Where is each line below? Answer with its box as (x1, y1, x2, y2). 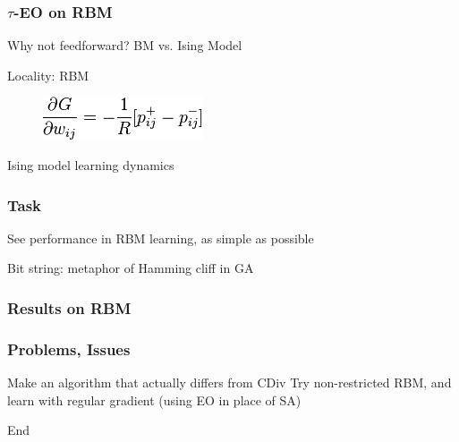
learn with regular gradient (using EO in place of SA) (7, 390, 302, 409)
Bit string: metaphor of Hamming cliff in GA (7, 259, 254, 277)
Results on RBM (7, 296, 132, 319)
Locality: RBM (7, 65, 89, 84)
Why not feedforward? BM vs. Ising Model (7, 36, 242, 55)
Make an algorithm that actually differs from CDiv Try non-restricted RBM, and (7, 373, 452, 392)
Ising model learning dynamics (7, 156, 174, 174)
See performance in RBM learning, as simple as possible (7, 228, 314, 247)
